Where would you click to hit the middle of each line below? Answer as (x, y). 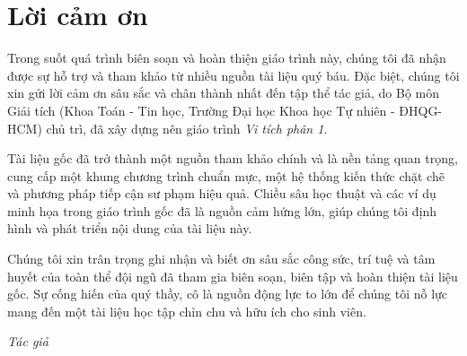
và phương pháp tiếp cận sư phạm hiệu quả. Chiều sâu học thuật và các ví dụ (222, 193)
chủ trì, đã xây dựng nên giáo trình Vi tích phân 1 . (187, 128)
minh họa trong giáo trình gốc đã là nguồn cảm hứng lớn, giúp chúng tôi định (222, 210)
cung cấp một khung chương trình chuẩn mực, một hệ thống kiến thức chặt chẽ (226, 175)
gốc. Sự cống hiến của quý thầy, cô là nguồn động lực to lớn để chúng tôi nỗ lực (228, 294)
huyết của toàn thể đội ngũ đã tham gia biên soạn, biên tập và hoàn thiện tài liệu (233, 276)
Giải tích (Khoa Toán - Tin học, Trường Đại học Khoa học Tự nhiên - (201, 110)
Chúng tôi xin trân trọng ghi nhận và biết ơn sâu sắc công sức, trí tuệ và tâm (221, 259)
